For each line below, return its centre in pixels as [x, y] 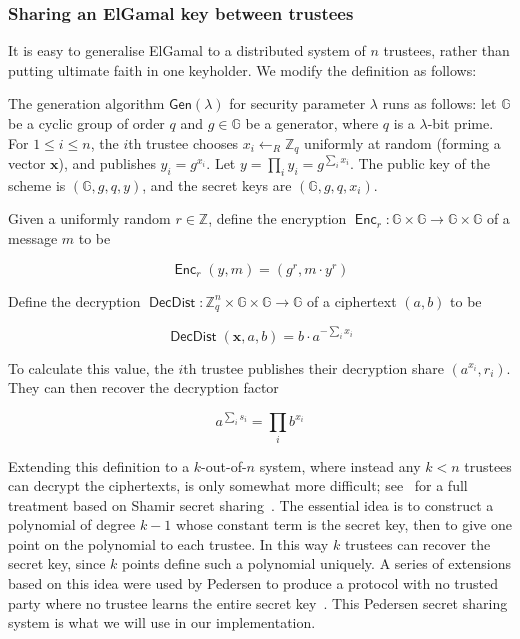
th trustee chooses [183, 142]
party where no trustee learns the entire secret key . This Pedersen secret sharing [258, 602]
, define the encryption [277, 218]
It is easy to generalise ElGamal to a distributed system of [187, 50]
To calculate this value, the [91, 367]
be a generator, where [312, 123]
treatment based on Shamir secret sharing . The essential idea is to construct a [251, 504]
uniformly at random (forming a [402, 142]
